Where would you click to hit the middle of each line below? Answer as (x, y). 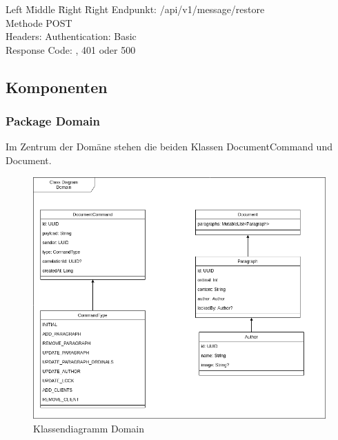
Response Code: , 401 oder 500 (71, 49)
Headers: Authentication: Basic (71, 36)
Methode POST (39, 22)
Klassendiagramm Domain (89, 428)
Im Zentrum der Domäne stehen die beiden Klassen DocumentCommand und (169, 147)
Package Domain (53, 121)
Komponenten (57, 87)
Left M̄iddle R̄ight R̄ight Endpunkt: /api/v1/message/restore (135, 9)
